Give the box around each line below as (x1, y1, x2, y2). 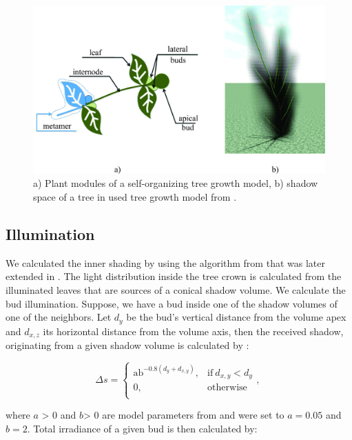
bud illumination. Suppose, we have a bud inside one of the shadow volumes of (6, 296, 338, 310)
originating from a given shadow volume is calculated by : (6, 338, 249, 352)
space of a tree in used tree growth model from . (33, 190, 237, 204)
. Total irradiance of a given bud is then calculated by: (27, 421, 258, 435)
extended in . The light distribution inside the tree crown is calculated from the (6, 269, 342, 283)
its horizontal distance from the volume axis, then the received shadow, (43, 323, 344, 338)
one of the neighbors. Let (6, 310, 112, 324)
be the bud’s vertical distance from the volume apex (126, 310, 346, 324)
